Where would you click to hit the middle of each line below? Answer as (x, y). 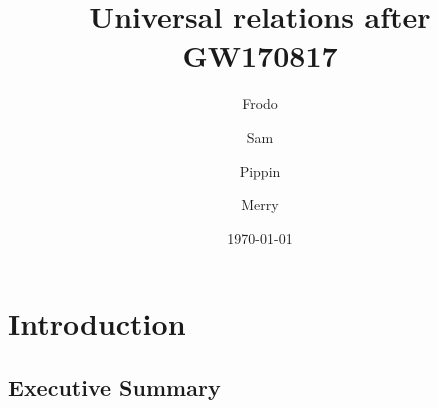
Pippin (260, 170)
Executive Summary (114, 386)
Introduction (97, 323)
